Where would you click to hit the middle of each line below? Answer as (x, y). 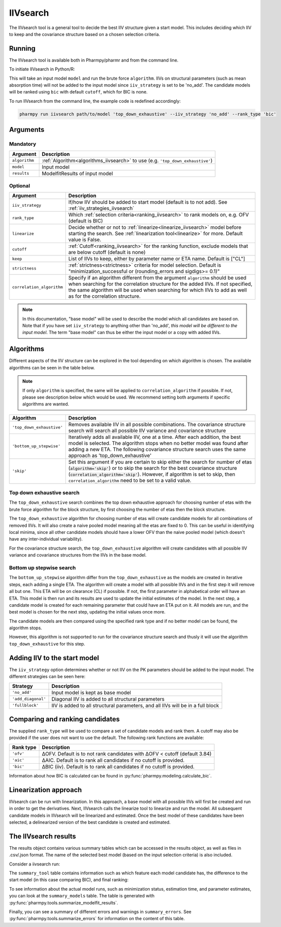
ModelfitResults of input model (78, 173)
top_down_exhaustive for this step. (47, 644)
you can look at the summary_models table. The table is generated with (82, 896)
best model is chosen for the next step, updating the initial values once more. (87, 612)
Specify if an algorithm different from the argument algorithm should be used (157, 278)
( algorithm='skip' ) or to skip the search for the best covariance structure (153, 468)
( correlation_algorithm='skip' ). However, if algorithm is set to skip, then (152, 474)
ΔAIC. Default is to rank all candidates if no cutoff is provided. (113, 760)
